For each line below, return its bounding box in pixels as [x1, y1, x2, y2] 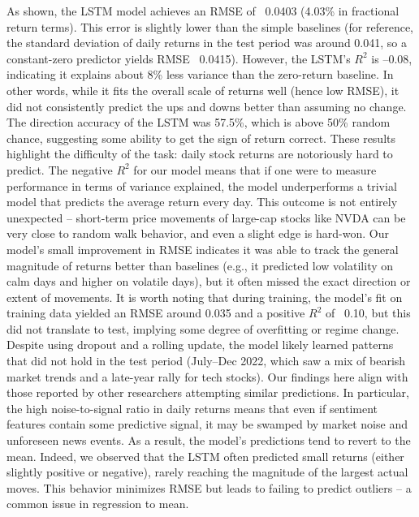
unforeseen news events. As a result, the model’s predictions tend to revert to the [6, 432, 411, 449]
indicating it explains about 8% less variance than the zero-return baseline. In [6, 66, 394, 83]
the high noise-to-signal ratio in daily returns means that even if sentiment [6, 399, 378, 416]
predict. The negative [6, 161, 113, 178]
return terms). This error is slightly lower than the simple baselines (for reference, [6, 18, 414, 35]
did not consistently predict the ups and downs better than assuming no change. [6, 97, 407, 114]
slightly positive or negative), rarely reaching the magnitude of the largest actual [6, 463, 408, 480]
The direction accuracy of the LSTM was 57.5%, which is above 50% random [6, 114, 391, 131]
